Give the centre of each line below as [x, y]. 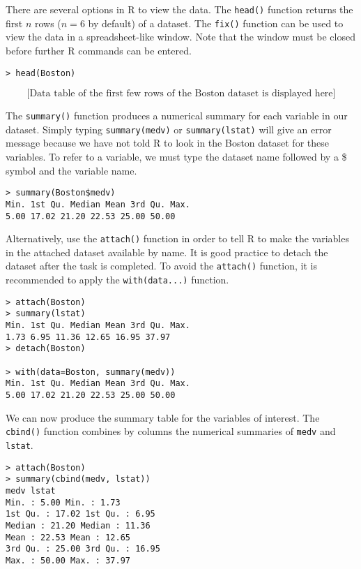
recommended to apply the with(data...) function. [117, 280]
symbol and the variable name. [71, 170]
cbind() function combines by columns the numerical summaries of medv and [171, 431]
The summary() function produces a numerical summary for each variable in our [177, 116]
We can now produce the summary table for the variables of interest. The [163, 417]
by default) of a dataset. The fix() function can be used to [216, 23]
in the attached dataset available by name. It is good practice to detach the [167, 252]
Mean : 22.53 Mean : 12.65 [68, 537]
